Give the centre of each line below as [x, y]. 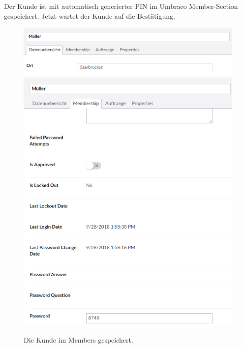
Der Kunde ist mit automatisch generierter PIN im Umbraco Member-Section [121, 6]
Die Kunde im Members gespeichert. [78, 340]
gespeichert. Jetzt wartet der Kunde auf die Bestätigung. [90, 15]
